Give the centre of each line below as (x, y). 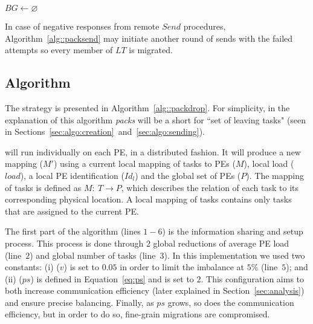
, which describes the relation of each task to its (210, 187)
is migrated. (151, 50)
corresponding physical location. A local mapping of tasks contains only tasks (148, 199)
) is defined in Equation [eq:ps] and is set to (112, 278)
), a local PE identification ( (72, 175)
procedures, (205, 26)
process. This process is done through (74, 243)
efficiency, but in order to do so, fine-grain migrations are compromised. (137, 314)
